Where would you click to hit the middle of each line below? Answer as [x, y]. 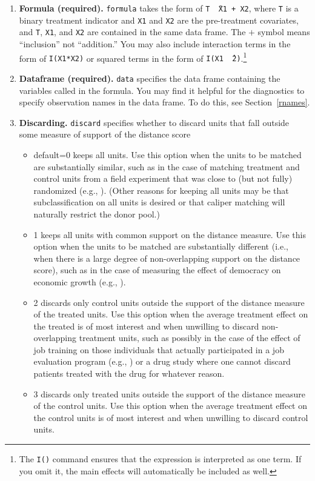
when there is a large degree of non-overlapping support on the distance [167, 258]
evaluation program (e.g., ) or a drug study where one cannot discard [162, 361]
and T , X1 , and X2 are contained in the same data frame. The [132, 32]
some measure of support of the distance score [105, 134]
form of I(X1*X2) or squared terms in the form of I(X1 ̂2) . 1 [133, 57]
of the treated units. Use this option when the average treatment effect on [171, 314]
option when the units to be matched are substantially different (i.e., [161, 246]
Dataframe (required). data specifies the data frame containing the [150, 78]
